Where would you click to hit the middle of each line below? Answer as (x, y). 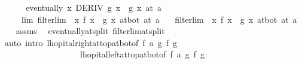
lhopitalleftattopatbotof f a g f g (142, 54)
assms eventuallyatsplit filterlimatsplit (90, 31)
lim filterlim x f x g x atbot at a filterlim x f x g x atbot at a (159, 19)
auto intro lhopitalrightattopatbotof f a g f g (91, 42)
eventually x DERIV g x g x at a (93, 7)
